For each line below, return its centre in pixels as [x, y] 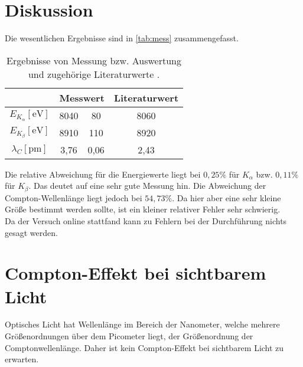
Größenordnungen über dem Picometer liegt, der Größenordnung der [129, 336]
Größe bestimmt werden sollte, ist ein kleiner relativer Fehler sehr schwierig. [143, 209]
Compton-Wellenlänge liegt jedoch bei [74, 197]
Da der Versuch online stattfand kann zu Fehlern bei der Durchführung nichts [146, 220]
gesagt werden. [31, 232]
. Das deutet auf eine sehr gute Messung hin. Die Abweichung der [147, 186]
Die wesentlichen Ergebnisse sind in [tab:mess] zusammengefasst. [122, 38]
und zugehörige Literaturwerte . [94, 74]
